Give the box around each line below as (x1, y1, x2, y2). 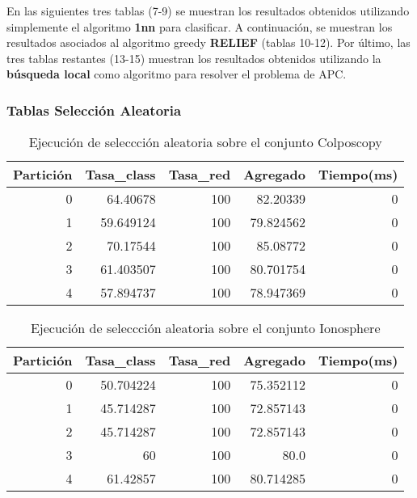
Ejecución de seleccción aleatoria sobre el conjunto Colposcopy (28, 133, 382, 152)
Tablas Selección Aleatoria (6, 99, 182, 120)
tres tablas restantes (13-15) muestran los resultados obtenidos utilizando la (6, 49, 381, 66)
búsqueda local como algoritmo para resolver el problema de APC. (6, 65, 347, 82)
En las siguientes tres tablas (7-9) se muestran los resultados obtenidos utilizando (6, 2, 410, 19)
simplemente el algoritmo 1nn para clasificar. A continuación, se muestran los (6, 18, 393, 35)
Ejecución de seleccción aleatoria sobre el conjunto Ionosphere (30, 319, 381, 338)
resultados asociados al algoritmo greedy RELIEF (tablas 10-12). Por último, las (6, 34, 411, 51)
